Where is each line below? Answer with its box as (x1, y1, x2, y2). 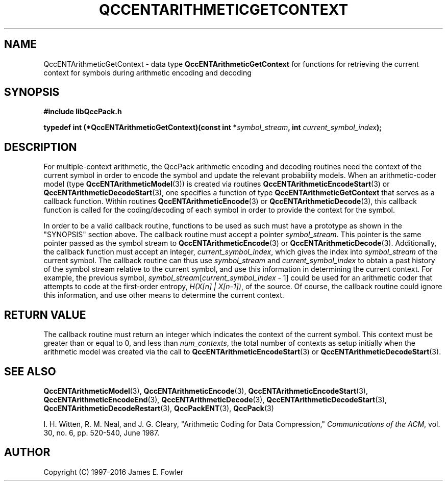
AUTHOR (4, 446, 51, 459)
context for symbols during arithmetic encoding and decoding (43, 68, 252, 77)
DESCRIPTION (4, 140, 77, 154)
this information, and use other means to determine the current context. (43, 291, 284, 300)
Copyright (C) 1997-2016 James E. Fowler (43, 467, 184, 476)
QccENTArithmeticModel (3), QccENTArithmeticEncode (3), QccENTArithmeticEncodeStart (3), (43, 386, 368, 395)
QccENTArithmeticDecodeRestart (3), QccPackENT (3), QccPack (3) (43, 403, 274, 413)
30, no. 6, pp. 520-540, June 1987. (43, 428, 160, 437)
